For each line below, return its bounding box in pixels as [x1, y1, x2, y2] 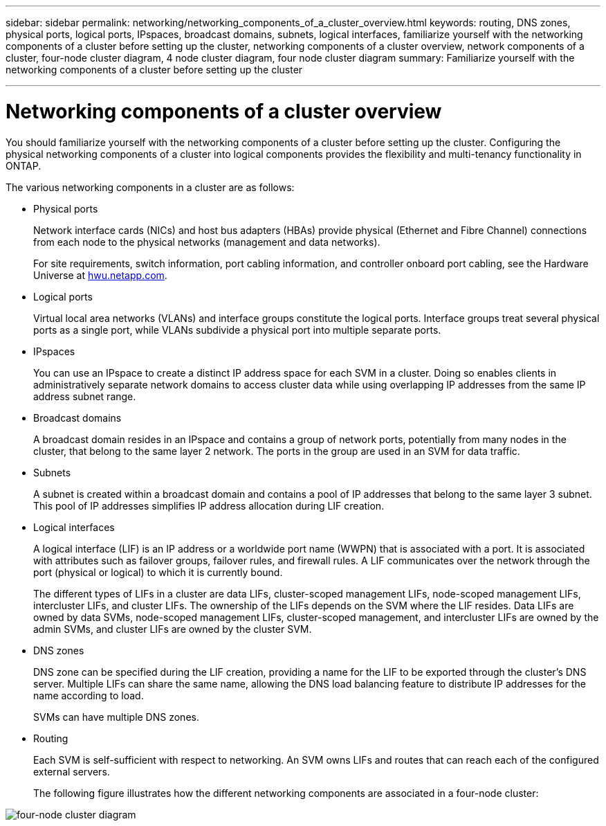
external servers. [33, 765, 110, 778]
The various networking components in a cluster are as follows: [6, 181, 295, 193]
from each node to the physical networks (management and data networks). [33, 235, 380, 248]
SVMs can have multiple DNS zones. [33, 710, 199, 723]
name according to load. [33, 689, 144, 701]
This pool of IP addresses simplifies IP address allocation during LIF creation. [33, 499, 385, 512]
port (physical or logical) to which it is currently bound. [33, 566, 283, 578]
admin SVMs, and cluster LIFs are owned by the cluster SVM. [33, 622, 312, 635]
